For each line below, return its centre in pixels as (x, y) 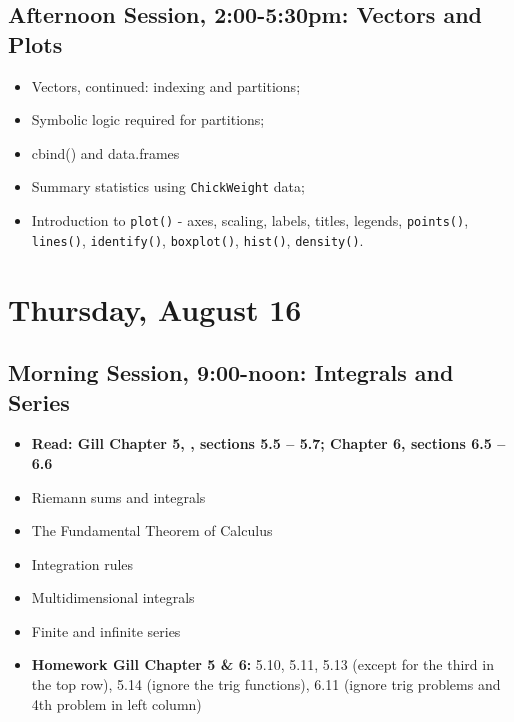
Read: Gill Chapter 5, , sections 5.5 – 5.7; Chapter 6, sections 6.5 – (268, 443)
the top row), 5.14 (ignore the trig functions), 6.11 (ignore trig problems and (266, 684)
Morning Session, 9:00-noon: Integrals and (231, 372)
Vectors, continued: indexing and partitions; (166, 85)
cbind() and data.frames (105, 152)
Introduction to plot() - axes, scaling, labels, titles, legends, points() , (250, 220)
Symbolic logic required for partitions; (148, 119)
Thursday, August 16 (155, 308)
